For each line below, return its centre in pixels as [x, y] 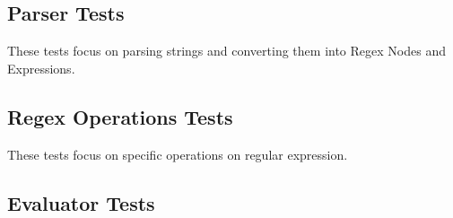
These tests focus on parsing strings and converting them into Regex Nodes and [226, 51]
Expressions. [41, 68]
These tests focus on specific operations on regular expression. [178, 154]
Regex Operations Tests [120, 116]
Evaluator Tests [81, 202]
